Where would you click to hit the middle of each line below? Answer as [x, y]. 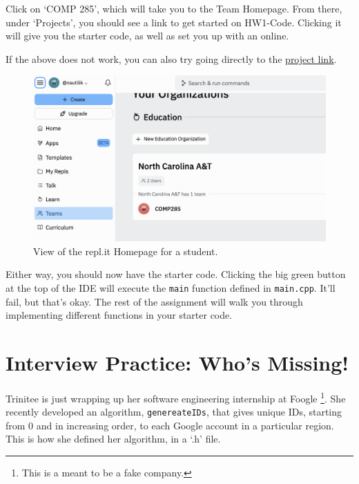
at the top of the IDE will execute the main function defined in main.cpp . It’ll [171, 287]
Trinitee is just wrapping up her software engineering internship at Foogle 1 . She [176, 397]
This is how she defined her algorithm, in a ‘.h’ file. [113, 439]
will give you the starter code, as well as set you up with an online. [147, 36]
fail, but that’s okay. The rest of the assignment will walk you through [154, 301]
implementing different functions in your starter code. [119, 315]
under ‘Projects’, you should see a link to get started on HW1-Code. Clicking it [174, 22]
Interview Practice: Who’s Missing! [177, 362]
